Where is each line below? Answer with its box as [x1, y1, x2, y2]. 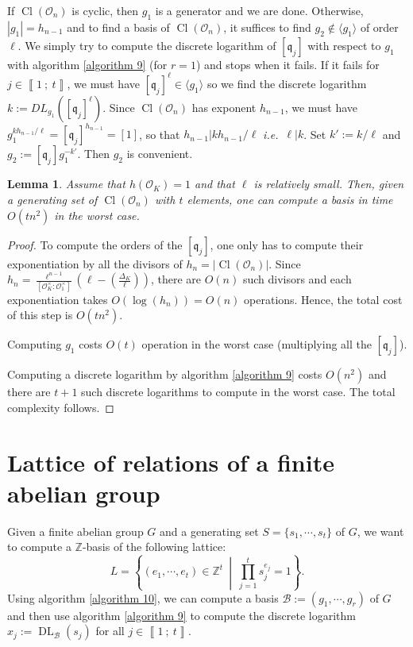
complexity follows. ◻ [7, 399, 114, 415]
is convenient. [126, 145, 193, 162]
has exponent [191, 98, 257, 115]
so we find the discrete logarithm [206, 75, 367, 91]
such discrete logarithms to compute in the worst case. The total [81, 383, 396, 400]
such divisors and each [242, 271, 352, 287]
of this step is [7, 306, 73, 323]
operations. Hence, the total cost [244, 291, 403, 307]
